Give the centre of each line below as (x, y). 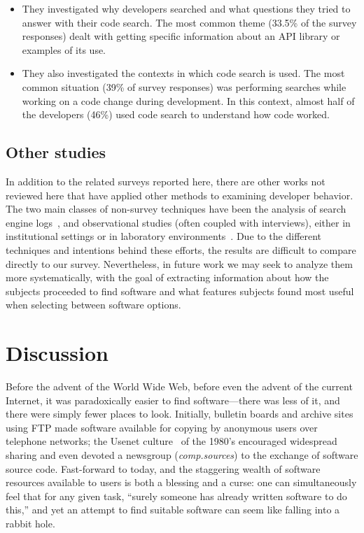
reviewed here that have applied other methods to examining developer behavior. (180, 195)
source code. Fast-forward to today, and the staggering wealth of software (163, 468)
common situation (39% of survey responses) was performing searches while (184, 86)
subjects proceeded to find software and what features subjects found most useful (180, 291)
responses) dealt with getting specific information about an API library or (181, 36)
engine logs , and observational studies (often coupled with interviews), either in (178, 222)
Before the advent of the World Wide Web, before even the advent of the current (179, 386)
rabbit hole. (30, 523)
